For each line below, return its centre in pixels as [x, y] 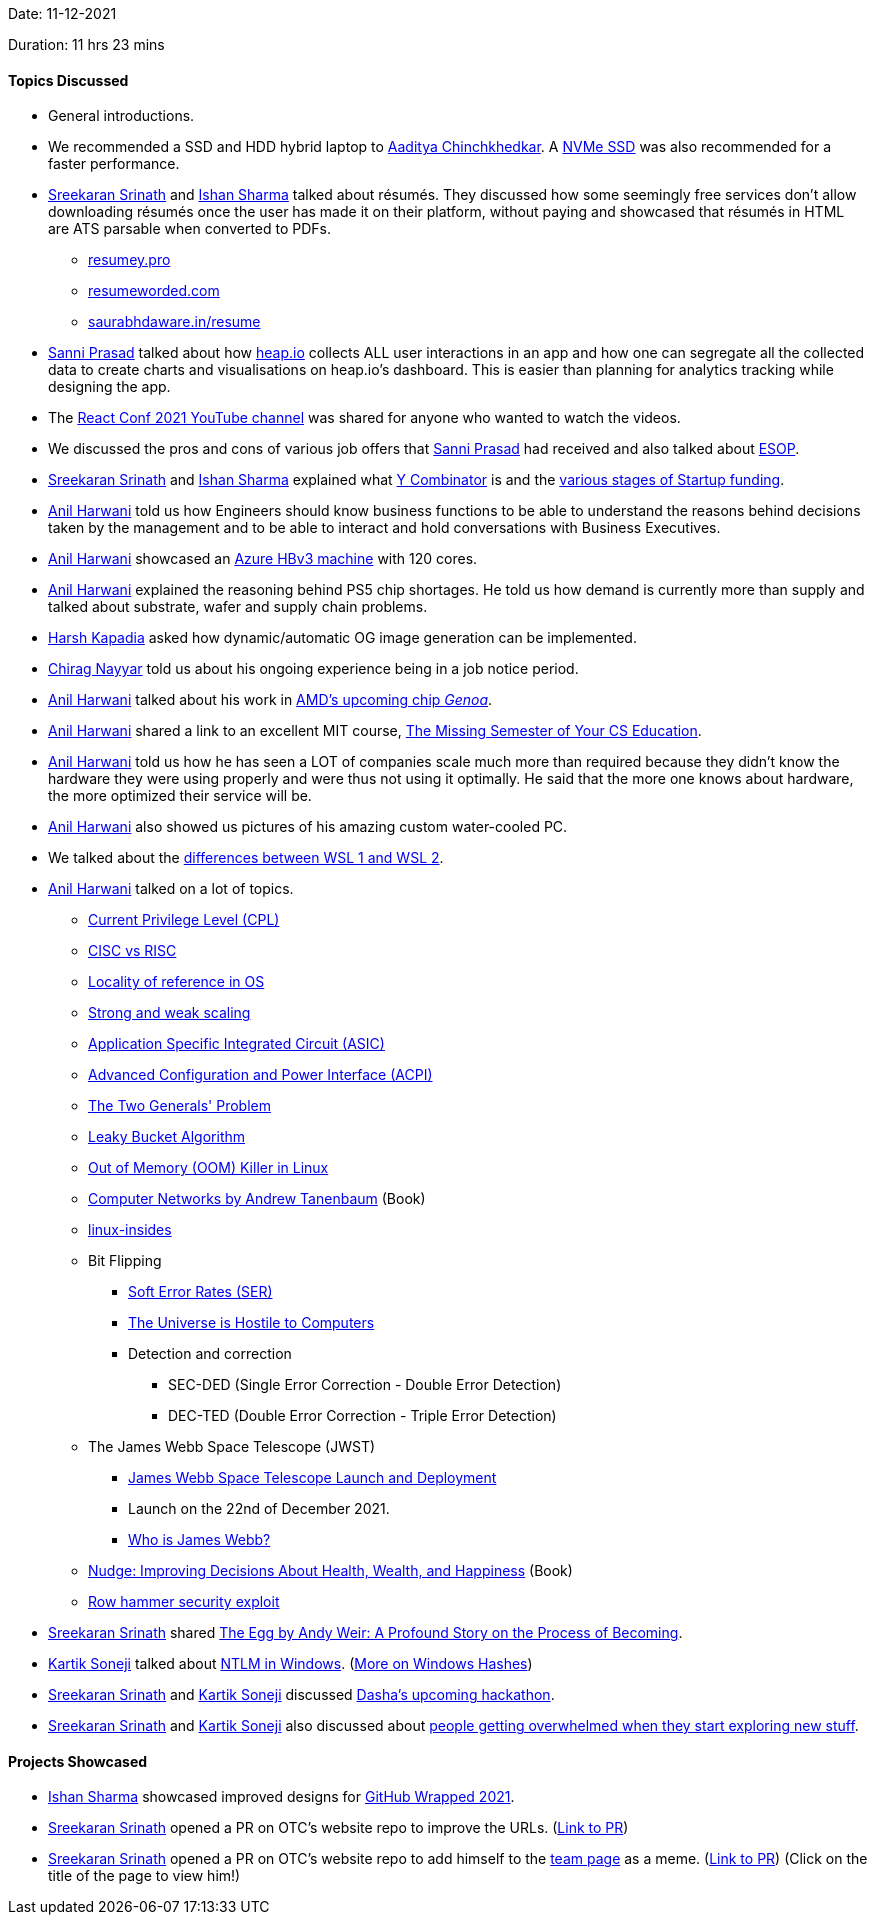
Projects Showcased [78, 1761]
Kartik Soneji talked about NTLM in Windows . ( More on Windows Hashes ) [290, 1664]
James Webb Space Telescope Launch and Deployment [312, 1478]
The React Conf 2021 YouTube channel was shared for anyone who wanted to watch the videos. [364, 418]
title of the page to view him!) [144, 1876]
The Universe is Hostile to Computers [251, 1323]
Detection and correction [210, 1354]
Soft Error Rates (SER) [200, 1292]
